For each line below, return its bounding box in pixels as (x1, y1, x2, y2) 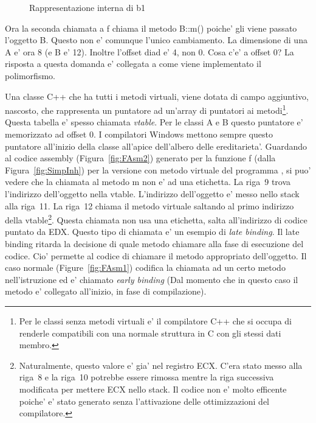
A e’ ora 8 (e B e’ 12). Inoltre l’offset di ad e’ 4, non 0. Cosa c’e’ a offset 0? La (5, 45, 294, 58)
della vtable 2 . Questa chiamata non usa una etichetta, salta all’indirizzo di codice (5, 212, 307, 226)
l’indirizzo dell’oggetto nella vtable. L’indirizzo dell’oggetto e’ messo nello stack (5, 187, 300, 200)
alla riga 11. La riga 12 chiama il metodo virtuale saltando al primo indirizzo (5, 199, 294, 212)
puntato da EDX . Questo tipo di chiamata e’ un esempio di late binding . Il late (5, 225, 300, 238)
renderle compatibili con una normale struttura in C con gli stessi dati (19, 326, 281, 339)
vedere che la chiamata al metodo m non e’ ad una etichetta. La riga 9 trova (5, 175, 291, 188)
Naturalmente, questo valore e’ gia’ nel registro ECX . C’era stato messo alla (19, 358, 303, 371)
